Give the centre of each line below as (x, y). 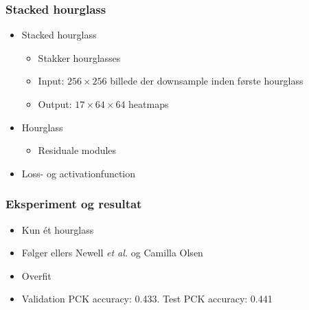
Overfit (36, 275)
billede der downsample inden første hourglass (207, 81)
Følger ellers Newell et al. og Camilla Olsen (112, 253)
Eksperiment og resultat (74, 204)
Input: (51, 81)
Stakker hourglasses (79, 57)
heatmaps (149, 104)
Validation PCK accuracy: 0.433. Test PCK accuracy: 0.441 (147, 299)
